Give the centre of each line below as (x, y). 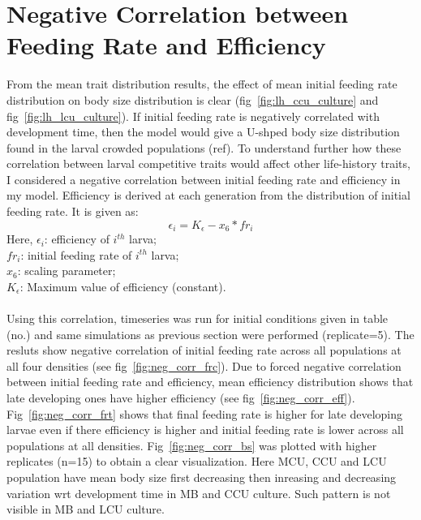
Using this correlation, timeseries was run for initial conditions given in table (198, 318)
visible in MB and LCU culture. (86, 509)
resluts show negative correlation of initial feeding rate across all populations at (204, 350)
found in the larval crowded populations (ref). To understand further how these (204, 147)
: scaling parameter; (67, 271)
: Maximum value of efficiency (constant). (123, 286)
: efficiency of (77, 239)
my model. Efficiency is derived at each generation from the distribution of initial (208, 195)
